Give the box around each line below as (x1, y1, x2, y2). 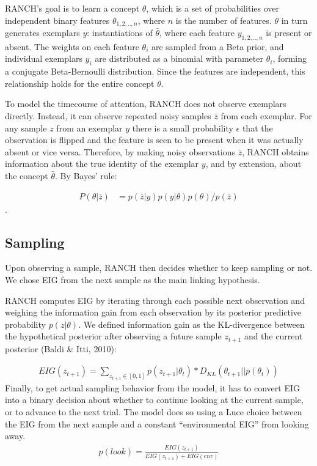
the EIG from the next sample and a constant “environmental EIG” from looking (5, 417, 309, 430)
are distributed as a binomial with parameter (95, 52, 263, 65)
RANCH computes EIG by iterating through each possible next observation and (5, 294, 305, 306)
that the (242, 121, 273, 134)
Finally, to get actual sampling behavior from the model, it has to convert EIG (5, 381, 300, 394)
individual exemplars (5, 52, 82, 65)
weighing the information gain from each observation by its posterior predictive (5, 306, 302, 319)
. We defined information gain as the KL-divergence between (78, 317, 305, 330)
